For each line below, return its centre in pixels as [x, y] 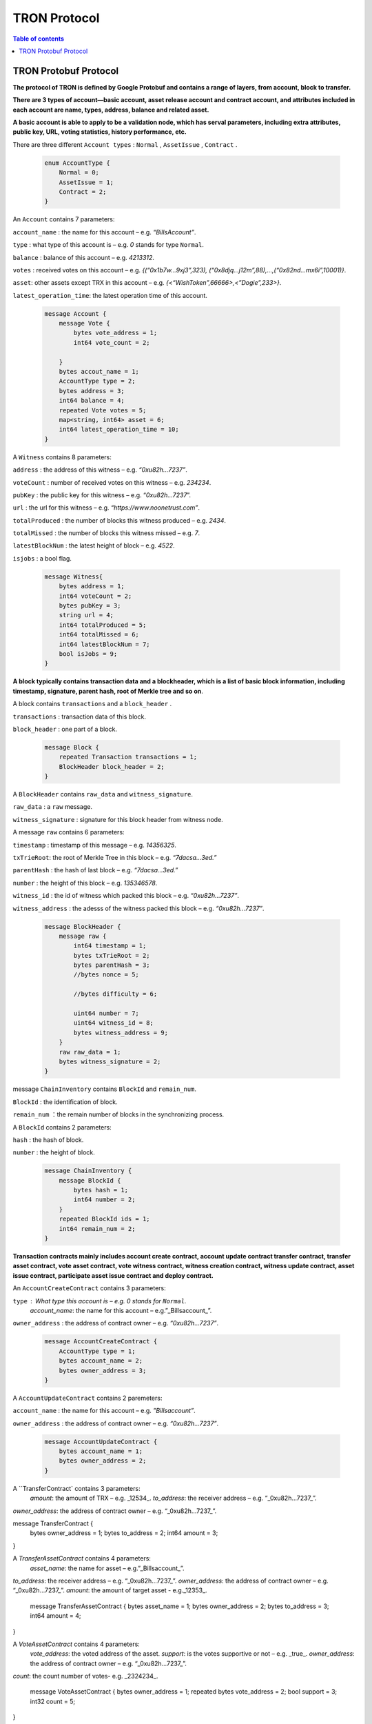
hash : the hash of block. [48, 1140]
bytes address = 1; [92, 587]
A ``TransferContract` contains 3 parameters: [76, 1488]
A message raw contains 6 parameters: [69, 832]
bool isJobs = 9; [88, 654]
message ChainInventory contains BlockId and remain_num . [104, 1089]
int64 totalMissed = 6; [99, 635]
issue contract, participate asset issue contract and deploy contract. [113, 1275]
